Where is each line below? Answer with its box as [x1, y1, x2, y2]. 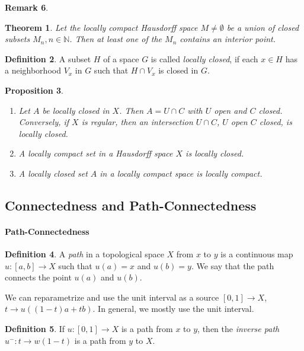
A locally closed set [18, 167, 88, 179]
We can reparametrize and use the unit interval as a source [5, 291, 219, 303]
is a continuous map [220, 248, 293, 260]
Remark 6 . [5, 1, 49, 13]
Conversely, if [18, 116, 69, 128]
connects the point [5, 271, 72, 283]
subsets [5, 33, 30, 45]
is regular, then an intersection [81, 116, 193, 128]
